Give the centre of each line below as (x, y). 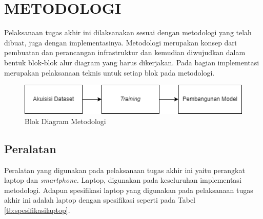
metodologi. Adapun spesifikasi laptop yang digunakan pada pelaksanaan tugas (129, 190)
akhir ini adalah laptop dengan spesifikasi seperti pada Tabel (100, 200)
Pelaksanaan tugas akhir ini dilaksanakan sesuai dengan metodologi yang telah (128, 32)
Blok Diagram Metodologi (65, 121)
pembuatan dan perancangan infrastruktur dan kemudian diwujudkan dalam (125, 52)
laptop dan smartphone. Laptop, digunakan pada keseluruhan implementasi (123, 180)
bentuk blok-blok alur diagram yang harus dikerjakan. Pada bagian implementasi (132, 62)
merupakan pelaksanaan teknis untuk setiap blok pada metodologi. (109, 72)
